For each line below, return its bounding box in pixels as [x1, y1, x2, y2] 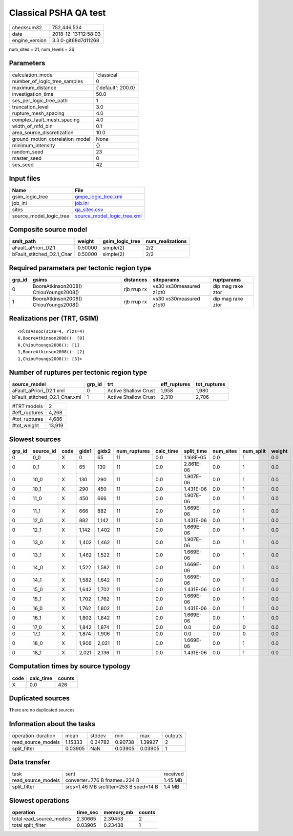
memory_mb [103, 809, 134, 815]
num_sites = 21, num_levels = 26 [9, 46, 75, 52]
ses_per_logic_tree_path [12, 97, 68, 104]
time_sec [76, 809, 99, 815]
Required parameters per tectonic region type [9, 264, 151, 272]
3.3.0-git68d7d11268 [52, 37, 100, 43]
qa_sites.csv [75, 206, 104, 213]
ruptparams [212, 277, 241, 283]
